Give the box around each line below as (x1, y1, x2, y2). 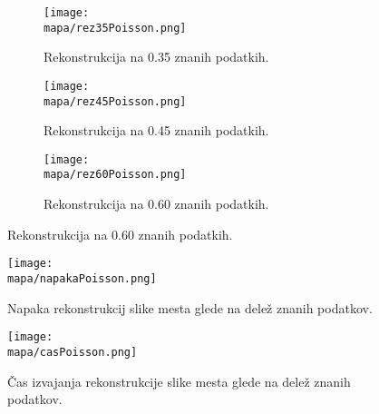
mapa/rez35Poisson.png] (44, 21, 187, 34)
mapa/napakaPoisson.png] (7, 271, 157, 285)
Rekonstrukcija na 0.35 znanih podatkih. (44, 47, 269, 66)
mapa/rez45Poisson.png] (44, 94, 187, 108)
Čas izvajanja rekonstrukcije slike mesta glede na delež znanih (7, 371, 351, 390)
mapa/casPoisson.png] (7, 345, 138, 359)
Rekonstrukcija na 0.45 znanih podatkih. (44, 121, 269, 140)
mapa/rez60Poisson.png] (44, 168, 187, 182)
